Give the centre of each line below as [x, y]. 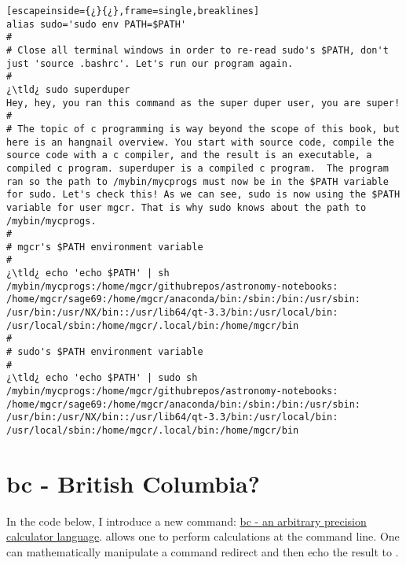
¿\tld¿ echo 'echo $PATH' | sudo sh [102, 378]
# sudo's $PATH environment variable [105, 352]
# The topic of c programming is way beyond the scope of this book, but [203, 129]
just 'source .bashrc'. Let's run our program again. [150, 63]
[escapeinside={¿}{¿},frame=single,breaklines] [133, 11]
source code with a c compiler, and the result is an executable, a [189, 155]
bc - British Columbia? [133, 483]
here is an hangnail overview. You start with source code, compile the [200, 142]
